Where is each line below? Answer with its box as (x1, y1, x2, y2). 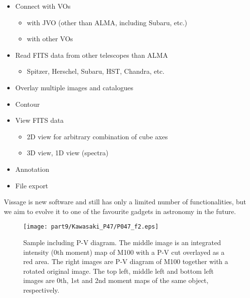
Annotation (15, 164, 49, 174)
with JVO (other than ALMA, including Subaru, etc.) (27, 17, 187, 27)
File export (15, 180, 48, 190)
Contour (15, 99, 40, 109)
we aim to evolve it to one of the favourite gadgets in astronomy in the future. (4, 206, 236, 216)
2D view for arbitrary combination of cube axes (27, 131, 168, 141)
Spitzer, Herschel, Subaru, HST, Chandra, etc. (27, 66, 165, 76)
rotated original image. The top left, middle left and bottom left (23, 265, 214, 276)
